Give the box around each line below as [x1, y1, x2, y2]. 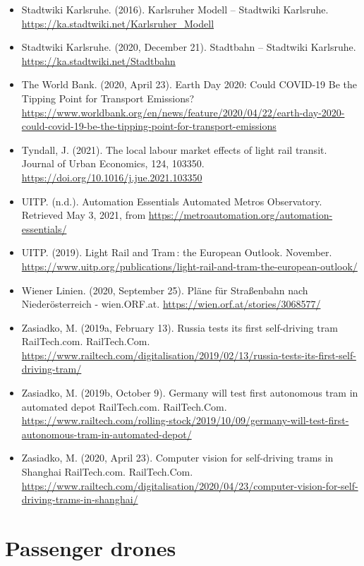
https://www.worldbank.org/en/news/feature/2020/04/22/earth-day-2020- [21, 104, 345, 119]
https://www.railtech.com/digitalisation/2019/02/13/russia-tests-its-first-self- [21, 347, 356, 362]
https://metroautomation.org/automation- [148, 207, 333, 222]
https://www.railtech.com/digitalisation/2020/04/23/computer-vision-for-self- [21, 478, 358, 493]
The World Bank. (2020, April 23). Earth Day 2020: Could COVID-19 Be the [21, 77, 357, 92]
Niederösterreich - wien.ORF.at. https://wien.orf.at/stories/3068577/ [21, 296, 321, 311]
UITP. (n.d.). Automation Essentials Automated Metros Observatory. [21, 193, 322, 208]
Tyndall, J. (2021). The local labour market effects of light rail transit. [21, 142, 327, 157]
